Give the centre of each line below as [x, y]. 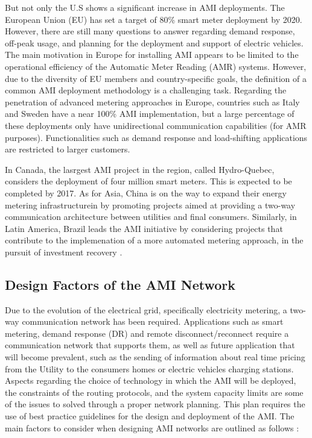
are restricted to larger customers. [68, 149]
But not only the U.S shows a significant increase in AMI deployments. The [145, 7]
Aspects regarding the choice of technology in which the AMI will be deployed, [151, 380]
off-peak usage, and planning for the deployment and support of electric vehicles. [154, 42]
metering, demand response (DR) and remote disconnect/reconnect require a [147, 333]
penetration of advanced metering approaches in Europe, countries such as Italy [152, 102]
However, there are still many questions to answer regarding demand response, [150, 31]
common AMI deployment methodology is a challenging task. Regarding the [146, 90]
